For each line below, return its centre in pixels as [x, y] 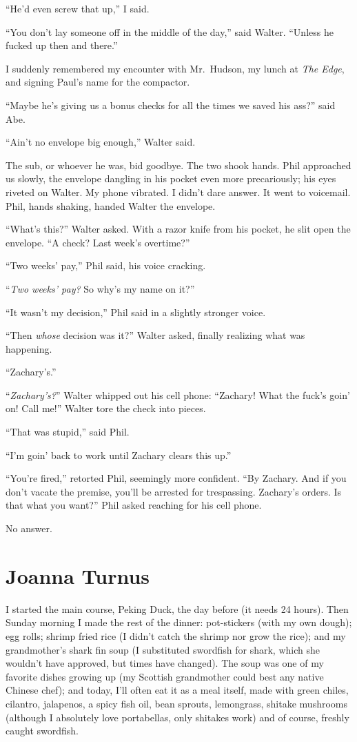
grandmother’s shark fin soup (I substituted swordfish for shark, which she [163, 649]
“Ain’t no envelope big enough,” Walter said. [101, 142]
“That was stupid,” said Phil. [68, 432]
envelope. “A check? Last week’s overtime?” [98, 242]
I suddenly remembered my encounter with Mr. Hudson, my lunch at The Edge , [175, 68]
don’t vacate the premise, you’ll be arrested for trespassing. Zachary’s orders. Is [174, 491]
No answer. [29, 528]
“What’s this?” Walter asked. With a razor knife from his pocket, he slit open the [178, 229]
